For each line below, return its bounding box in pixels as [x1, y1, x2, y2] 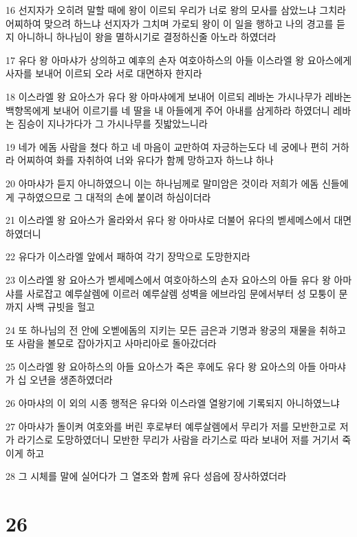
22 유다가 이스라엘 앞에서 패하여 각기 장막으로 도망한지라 [6, 249, 250, 264]
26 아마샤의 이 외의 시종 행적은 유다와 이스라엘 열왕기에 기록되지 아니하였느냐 [6, 396, 340, 410]
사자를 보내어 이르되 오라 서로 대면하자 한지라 [6, 66, 202, 81]
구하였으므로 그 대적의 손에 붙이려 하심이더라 [17, 189, 211, 204]
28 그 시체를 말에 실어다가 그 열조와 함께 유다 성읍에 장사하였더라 [6, 469, 287, 483]
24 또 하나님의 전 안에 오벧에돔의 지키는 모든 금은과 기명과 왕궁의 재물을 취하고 [6, 322, 346, 337]
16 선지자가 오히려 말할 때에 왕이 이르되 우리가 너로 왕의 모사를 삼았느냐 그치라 [6, 3, 346, 17]
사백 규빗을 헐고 [26, 299, 95, 314]
